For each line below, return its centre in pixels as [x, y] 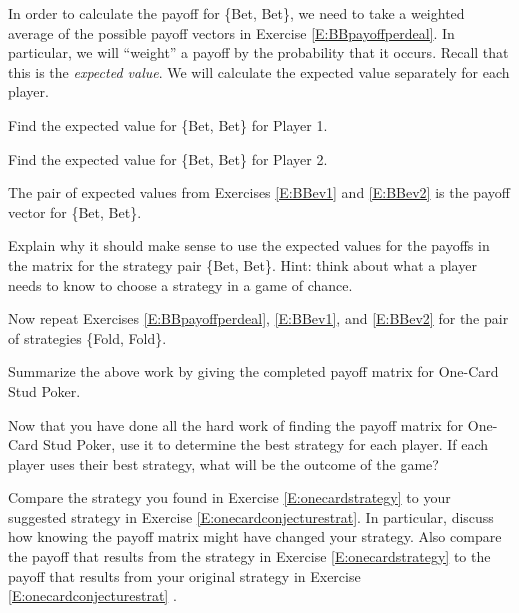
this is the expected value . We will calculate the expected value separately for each [259, 71]
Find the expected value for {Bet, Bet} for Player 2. [168, 158]
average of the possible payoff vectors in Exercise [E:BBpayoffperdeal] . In [231, 32]
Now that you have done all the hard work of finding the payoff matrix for [236, 424]
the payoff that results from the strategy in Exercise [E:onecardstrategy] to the [249, 556]
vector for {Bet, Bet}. [75, 211]
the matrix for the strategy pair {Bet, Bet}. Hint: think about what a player [242, 264]
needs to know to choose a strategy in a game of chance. [180, 284]
